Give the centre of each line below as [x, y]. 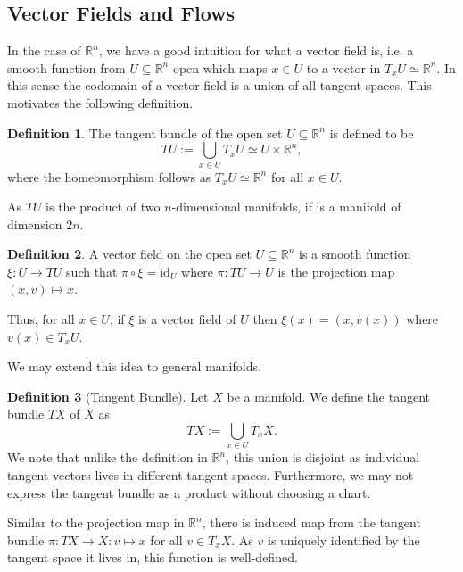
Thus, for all [41, 319]
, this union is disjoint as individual [323, 457]
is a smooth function [355, 254]
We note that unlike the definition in [107, 457]
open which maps [220, 67]
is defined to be [372, 133]
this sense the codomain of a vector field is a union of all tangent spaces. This [219, 85]
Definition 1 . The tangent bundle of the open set [145, 133]
